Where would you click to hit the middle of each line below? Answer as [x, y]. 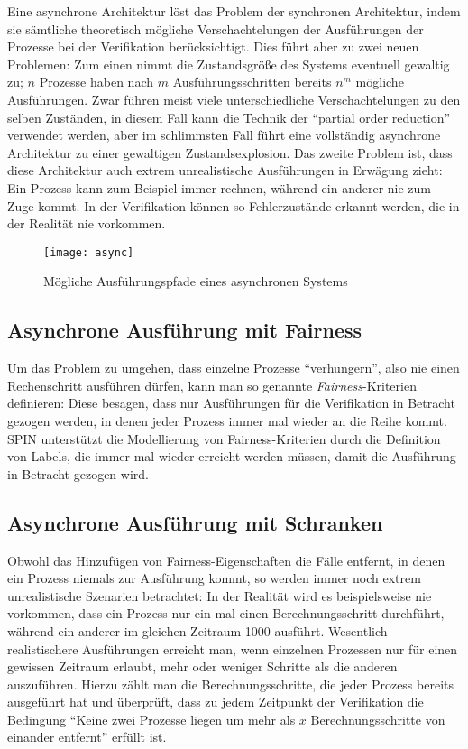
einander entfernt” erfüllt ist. [87, 737]
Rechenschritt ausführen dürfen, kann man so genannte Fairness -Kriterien [212, 385]
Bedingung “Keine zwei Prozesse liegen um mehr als [151, 719]
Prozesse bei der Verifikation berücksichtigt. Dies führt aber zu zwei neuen [213, 46]
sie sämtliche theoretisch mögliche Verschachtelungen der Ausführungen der [216, 28]
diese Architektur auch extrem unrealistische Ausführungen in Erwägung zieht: [225, 170]
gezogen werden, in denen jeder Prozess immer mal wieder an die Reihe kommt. [227, 420]
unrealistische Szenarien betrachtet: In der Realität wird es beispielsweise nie [220, 595]
